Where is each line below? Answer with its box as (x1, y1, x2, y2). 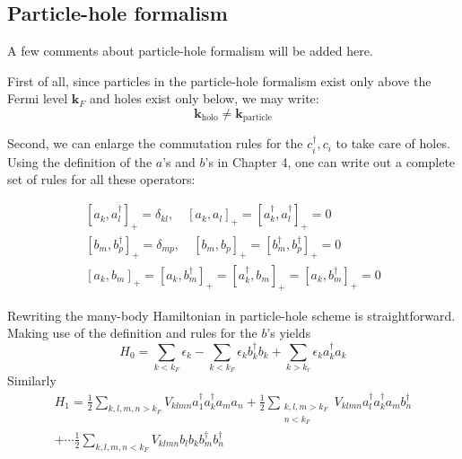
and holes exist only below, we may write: (90, 89, 319, 108)
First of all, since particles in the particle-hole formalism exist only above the (7, 71, 431, 90)
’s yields (266, 323, 311, 342)
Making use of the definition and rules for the (7, 323, 257, 342)
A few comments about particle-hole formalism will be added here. (7, 41, 373, 60)
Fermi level (7, 89, 68, 108)
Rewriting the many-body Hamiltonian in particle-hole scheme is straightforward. (7, 305, 456, 324)
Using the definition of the (7, 152, 153, 171)
